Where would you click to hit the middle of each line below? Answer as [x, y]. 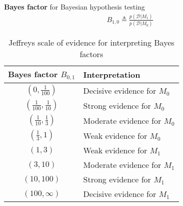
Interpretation [112, 75]
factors [91, 54]
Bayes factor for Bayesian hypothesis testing [74, 7]
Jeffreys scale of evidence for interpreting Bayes [91, 43]
